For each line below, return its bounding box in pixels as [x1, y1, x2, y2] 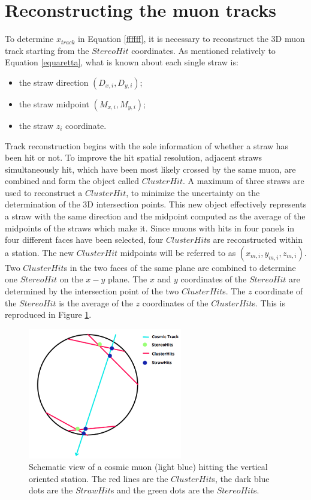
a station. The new [5, 246, 74, 258]
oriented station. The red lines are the [29, 472, 168, 484]
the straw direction [19, 76, 89, 88]
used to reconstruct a [5, 186, 83, 198]
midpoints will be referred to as [120, 246, 236, 258]
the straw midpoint [19, 97, 89, 110]
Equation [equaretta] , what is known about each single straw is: [5, 56, 238, 68]
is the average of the [59, 296, 133, 309]
